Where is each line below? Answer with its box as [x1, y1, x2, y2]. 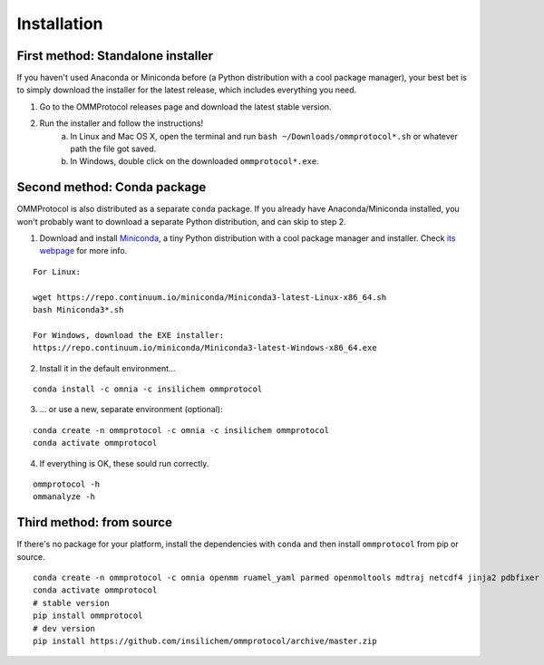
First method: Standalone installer [16, 48, 213, 63]
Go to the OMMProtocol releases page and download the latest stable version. [39, 101, 332, 112]
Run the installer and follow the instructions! [39, 118, 204, 129]
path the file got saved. [70, 143, 157, 154]
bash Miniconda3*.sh [33, 304, 124, 315]
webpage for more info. [39, 246, 128, 256]
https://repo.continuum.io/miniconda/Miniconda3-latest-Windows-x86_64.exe [33, 342, 377, 353]
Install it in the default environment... [39, 362, 176, 373]
